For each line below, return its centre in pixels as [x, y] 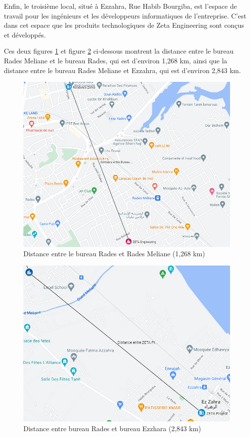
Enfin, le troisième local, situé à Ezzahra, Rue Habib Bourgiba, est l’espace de [120, 6]
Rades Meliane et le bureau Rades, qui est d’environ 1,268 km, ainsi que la [116, 60]
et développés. [25, 34]
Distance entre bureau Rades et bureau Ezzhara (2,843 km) [112, 428]
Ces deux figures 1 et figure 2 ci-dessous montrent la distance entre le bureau [119, 51]
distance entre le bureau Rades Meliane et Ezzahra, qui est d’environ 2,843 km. [123, 70]
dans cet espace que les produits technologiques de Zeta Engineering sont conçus [124, 25]
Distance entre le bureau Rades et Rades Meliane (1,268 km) [114, 254]
